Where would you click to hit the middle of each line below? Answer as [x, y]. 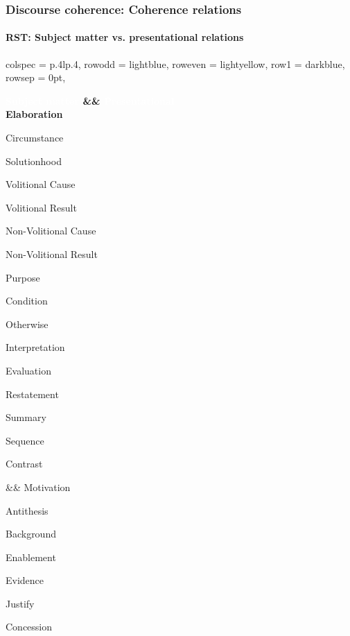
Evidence [25, 580]
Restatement [32, 394]
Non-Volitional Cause [51, 231]
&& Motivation [38, 487]
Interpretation [35, 347]
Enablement [31, 557]
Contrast [24, 464]
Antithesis [27, 510]
